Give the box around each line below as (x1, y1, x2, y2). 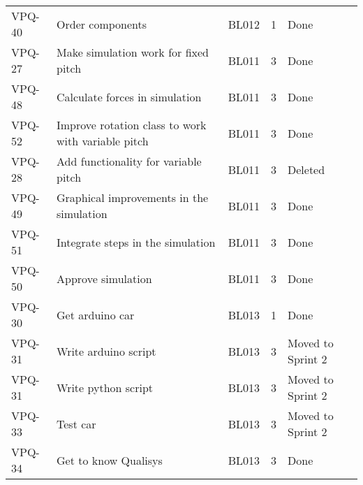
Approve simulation (57, 270, 152, 287)
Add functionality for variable (57, 153, 202, 169)
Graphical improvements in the (57, 189, 209, 205)
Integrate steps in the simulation (57, 233, 216, 250)
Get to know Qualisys (57, 451, 163, 468)
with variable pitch (57, 133, 149, 149)
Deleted (288, 161, 325, 178)
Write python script (57, 379, 153, 396)
